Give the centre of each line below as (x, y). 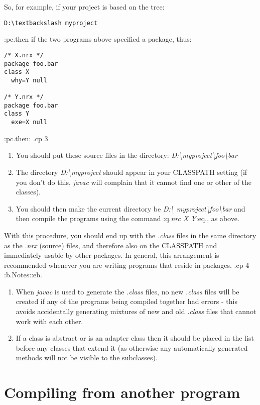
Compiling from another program (122, 392)
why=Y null (29, 80)
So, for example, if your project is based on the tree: (84, 7)
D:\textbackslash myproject (51, 23)
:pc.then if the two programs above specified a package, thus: (98, 39)
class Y (17, 114)
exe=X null (29, 122)
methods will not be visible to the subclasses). (87, 358)
